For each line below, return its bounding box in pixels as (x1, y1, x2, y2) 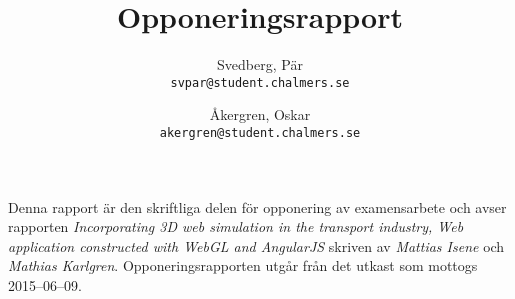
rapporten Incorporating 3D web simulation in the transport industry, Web (8, 216, 464, 237)
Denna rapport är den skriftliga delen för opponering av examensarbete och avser (8, 196, 507, 217)
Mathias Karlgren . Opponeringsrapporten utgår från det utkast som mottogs (8, 255, 478, 276)
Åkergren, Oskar (209, 104, 311, 125)
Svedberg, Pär (217, 54, 303, 75)
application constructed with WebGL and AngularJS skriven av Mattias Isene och (8, 235, 505, 256)
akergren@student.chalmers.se (159, 125, 361, 140)
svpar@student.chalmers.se (170, 75, 350, 90)
